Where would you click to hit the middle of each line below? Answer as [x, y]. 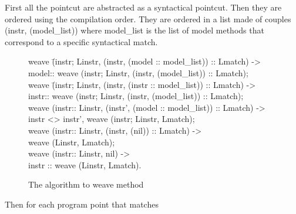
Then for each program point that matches [82, 204]
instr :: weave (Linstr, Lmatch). [85, 164]
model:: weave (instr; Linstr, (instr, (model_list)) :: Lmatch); [138, 72]
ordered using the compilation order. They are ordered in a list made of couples [148, 18]
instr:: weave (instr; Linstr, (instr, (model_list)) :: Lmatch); [136, 96]
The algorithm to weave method [86, 184]
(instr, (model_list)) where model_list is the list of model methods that [134, 30]
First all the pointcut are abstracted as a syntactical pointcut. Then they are [143, 7]
